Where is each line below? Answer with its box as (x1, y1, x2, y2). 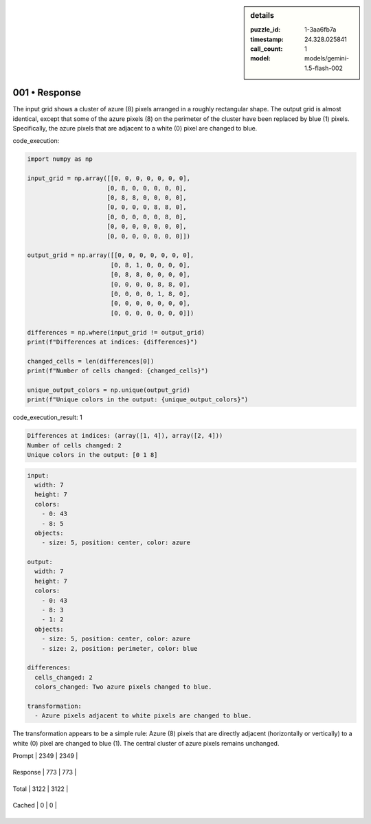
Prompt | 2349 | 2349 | (12, 752, 78, 760)
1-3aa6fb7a (304, 25, 337, 34)
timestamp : (250, 35, 284, 43)
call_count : (250, 45, 283, 53)
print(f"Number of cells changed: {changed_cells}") (27, 367, 209, 375)
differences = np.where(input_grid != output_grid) (27, 329, 205, 336)
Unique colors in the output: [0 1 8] (27, 451, 158, 458)
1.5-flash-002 (304, 64, 344, 72)
